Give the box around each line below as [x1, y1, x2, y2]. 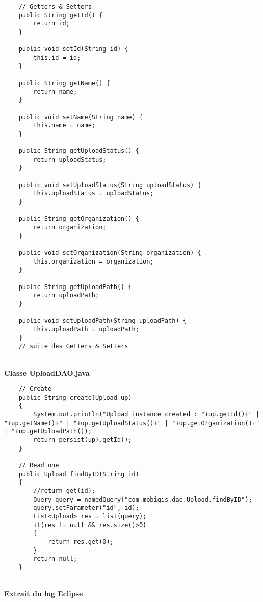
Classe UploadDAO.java [4, 367, 90, 378]
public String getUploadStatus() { [18, 147, 139, 155]
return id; [33, 20, 70, 28]
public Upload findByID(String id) [18, 470, 139, 478]
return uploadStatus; [33, 155, 107, 163]
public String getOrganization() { [18, 215, 139, 223]
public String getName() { [18, 79, 110, 87]
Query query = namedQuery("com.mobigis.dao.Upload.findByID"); [33, 495, 252, 503]
